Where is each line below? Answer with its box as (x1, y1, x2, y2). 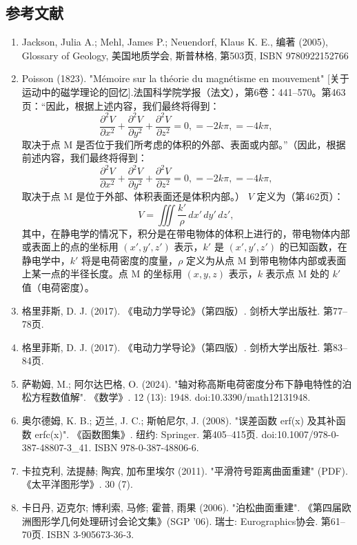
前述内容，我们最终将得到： (21, 150, 147, 165)
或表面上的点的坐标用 (21, 239, 119, 254)
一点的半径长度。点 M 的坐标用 (41, 266, 182, 281)
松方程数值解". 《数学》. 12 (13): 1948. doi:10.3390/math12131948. (21, 390, 311, 404)
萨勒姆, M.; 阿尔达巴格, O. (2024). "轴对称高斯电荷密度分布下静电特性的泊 (21, 376, 352, 390)
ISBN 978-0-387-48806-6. (94, 440, 199, 455)
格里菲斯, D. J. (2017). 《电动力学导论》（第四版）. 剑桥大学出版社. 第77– (21, 303, 347, 317)
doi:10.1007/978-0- (261, 426, 340, 441)
